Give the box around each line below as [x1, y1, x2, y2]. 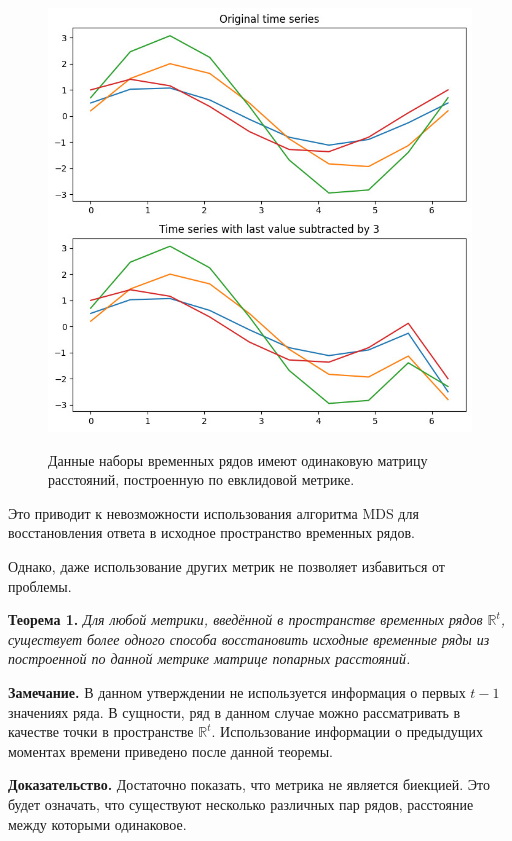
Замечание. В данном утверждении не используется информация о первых [8, 681, 466, 702]
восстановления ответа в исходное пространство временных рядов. [8, 522, 415, 543]
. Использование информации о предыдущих [211, 721, 484, 742]
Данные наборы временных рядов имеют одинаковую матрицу [48, 449, 428, 470]
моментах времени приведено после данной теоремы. [8, 740, 333, 761]
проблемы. [8, 575, 72, 596]
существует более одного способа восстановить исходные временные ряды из [8, 628, 490, 649]
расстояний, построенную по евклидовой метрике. [48, 469, 355, 490]
